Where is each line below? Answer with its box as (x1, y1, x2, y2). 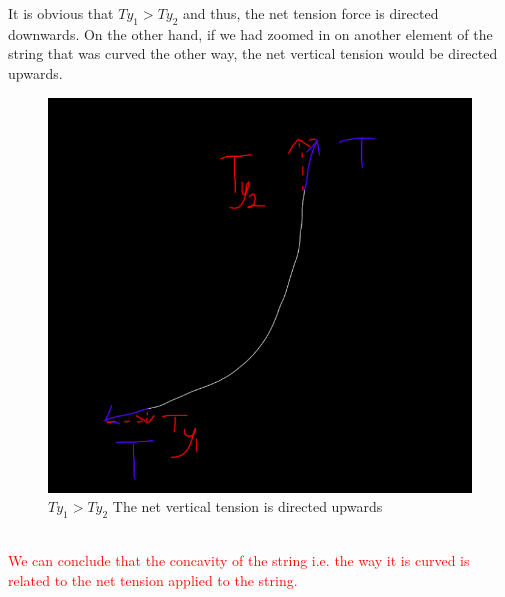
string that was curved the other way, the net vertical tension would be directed (8, 43, 498, 64)
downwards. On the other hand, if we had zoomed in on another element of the (8, 23, 493, 44)
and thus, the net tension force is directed (183, 3, 439, 23)
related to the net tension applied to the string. (8, 570, 298, 591)
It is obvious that (8, 3, 114, 23)
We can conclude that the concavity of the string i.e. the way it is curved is (8, 550, 470, 571)
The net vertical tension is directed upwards (112, 496, 383, 517)
